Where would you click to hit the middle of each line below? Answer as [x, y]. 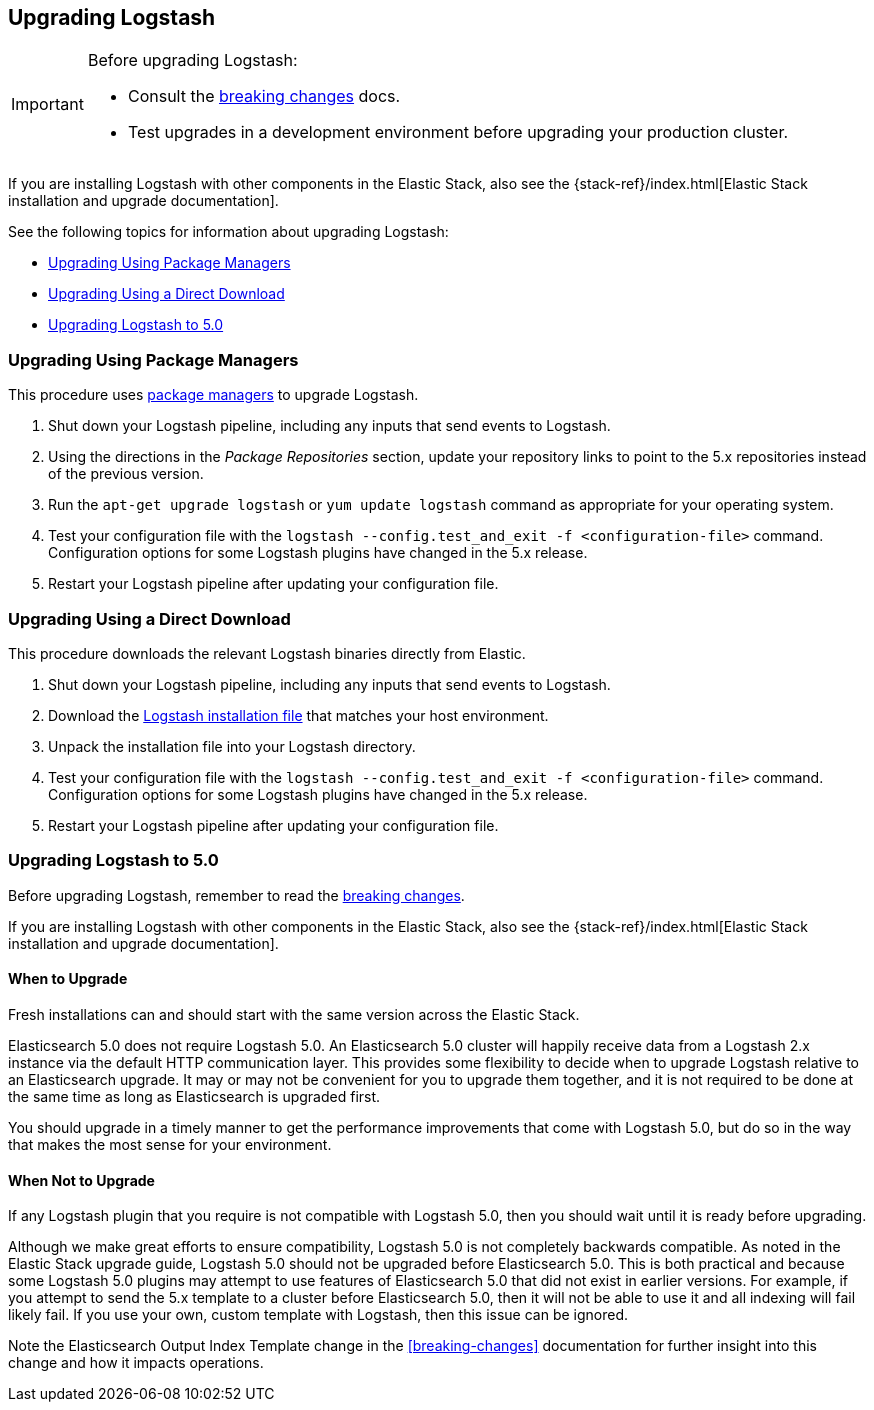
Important [47, 104]
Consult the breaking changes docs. [264, 96]
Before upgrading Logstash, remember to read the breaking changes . [236, 895]
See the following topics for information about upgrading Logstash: [228, 232]
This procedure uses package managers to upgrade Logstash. [213, 395]
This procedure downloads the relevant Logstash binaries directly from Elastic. [267, 653]
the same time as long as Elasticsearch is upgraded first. [194, 1096]
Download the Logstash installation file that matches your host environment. [298, 715]
